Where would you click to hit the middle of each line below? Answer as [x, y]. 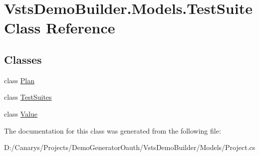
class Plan [19, 80]
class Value [21, 113]
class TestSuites [28, 97]
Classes [23, 59]
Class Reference [60, 28]
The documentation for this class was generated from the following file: [113, 130]
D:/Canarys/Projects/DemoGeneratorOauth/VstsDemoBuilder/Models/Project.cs [130, 147]
